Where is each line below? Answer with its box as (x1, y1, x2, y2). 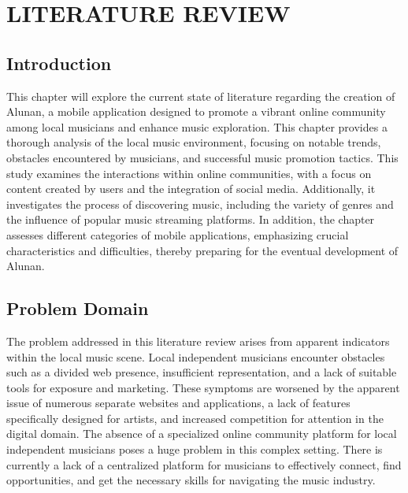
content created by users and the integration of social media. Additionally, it (6, 180, 376, 197)
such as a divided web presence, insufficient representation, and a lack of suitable (6, 364, 397, 380)
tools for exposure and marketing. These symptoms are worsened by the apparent (6, 379, 400, 395)
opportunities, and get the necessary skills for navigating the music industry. (6, 472, 376, 488)
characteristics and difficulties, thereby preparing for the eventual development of (6, 242, 399, 258)
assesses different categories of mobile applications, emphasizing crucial (6, 226, 349, 243)
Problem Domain (6, 296, 149, 321)
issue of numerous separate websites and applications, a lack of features (6, 395, 351, 411)
